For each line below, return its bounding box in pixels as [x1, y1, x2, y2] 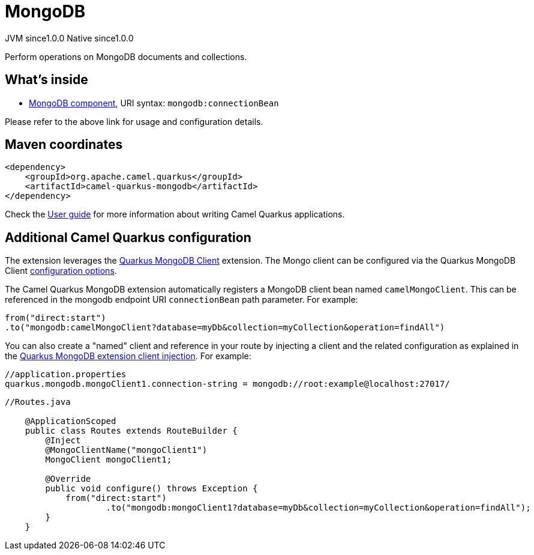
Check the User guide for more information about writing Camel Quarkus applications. [5, 209, 345, 220]
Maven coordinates [5, 137, 123, 153]
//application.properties [5, 369, 127, 380]
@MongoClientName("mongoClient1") [45, 445, 208, 455]
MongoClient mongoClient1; [45, 455, 172, 465]
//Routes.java [5, 397, 71, 407]
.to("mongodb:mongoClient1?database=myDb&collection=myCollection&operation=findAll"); [106, 503, 531, 513]
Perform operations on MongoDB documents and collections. [5, 51, 247, 62]
